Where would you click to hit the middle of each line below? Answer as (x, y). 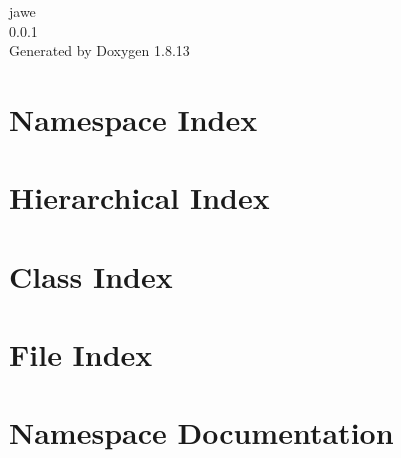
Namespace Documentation (201, 432)
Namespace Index (133, 118)
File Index (81, 354)
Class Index (91, 275)
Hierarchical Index (139, 197)
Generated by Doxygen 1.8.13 (99, 50)
